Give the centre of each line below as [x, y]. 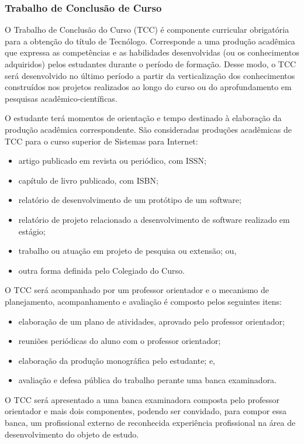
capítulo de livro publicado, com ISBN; [88, 180]
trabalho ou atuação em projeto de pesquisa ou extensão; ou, [127, 251]
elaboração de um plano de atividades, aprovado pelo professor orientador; [151, 321]
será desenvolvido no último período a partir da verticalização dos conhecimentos [150, 75]
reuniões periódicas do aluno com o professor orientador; [120, 341]
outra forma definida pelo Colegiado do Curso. [101, 270]
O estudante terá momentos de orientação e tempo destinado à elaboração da [143, 118]
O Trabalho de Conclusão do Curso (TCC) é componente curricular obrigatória [147, 30]
